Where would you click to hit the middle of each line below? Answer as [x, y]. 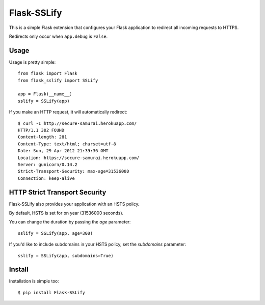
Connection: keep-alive [46, 178]
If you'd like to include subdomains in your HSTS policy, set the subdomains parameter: [98, 244]
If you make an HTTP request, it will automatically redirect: [68, 112]
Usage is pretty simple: [32, 62]
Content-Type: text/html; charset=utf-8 [67, 144]
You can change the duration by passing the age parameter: [70, 222]
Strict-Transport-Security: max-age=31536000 [74, 171]
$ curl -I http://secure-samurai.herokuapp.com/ [77, 123]
